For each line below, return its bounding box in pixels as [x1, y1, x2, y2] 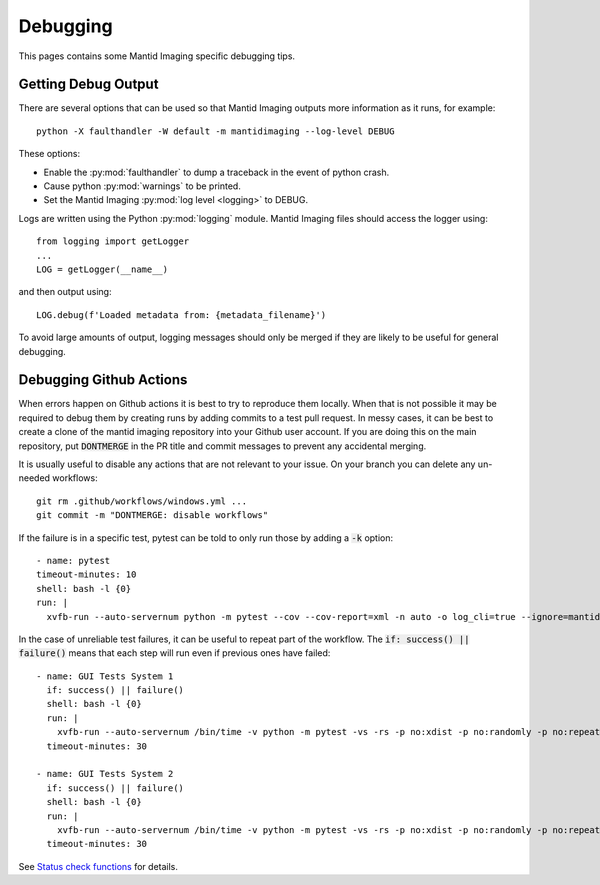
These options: [18, 148, 80, 160]
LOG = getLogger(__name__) [36, 263, 169, 275]
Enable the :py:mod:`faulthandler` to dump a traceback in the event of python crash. [43, 166, 390, 178]
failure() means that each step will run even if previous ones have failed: [18, 647, 331, 659]
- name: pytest [36, 555, 111, 566]
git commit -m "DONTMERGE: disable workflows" [36, 510, 269, 521]
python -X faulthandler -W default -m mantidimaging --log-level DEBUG [36, 125, 395, 137]
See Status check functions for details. [18, 860, 179, 872]
